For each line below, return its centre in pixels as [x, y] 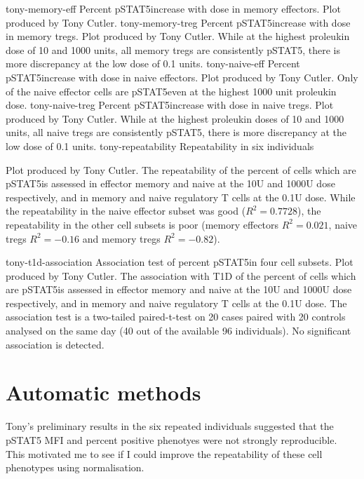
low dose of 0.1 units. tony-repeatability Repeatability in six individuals [160, 146]
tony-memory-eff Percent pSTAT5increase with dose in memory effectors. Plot [173, 8]
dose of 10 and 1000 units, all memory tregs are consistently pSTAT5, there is [173, 49]
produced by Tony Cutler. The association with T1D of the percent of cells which [181, 275]
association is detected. [55, 344]
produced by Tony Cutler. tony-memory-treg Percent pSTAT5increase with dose [178, 22]
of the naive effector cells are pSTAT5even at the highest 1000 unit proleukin [171, 91]
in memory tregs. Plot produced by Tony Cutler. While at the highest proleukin [178, 36]
